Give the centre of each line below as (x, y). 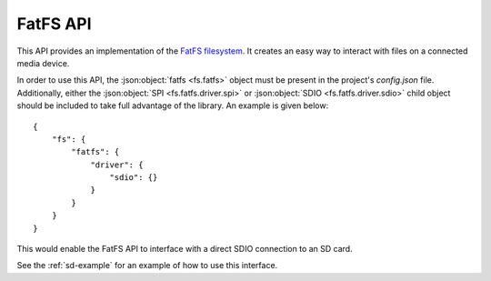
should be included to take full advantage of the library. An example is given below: (173, 105)
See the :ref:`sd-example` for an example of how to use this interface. (147, 266)
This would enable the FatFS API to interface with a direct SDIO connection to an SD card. (185, 249)
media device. (43, 63)
